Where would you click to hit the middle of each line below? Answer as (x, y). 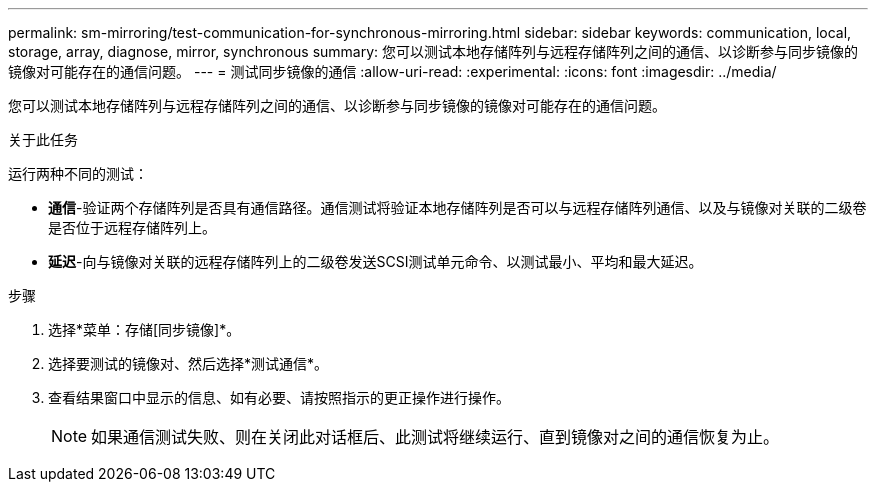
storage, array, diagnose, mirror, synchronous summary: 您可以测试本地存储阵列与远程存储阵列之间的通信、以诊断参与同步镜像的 (433, 51)
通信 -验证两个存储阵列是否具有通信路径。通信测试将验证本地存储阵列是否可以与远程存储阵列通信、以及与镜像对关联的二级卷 (457, 207)
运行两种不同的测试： (78, 173)
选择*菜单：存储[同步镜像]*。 (144, 329)
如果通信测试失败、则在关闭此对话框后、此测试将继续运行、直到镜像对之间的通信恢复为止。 (435, 437)
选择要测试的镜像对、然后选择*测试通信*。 (188, 363)
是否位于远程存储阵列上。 (132, 227)
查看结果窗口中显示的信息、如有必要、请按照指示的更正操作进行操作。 (279, 397)
